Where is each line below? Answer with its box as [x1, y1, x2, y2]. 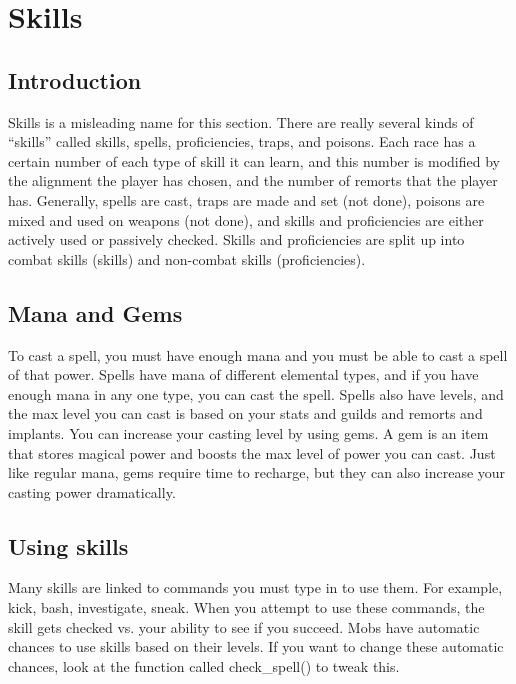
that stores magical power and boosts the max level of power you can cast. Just [8, 442, 496, 463]
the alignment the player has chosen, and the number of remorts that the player [8, 170, 498, 191]
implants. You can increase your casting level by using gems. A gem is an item [8, 422, 489, 443]
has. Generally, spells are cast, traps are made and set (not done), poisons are [8, 189, 485, 210]
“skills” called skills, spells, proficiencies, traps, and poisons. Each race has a [8, 131, 476, 152]
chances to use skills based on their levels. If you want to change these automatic [8, 636, 504, 657]
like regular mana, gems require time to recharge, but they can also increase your [8, 462, 506, 483]
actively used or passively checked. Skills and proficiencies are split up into [8, 229, 465, 250]
